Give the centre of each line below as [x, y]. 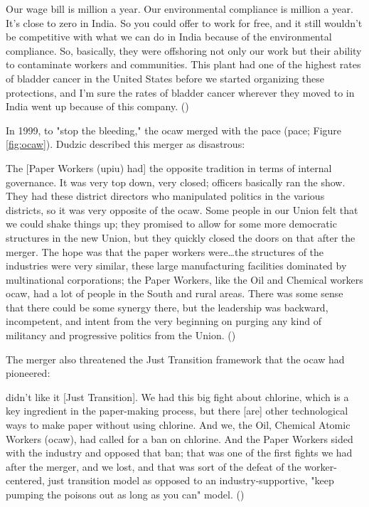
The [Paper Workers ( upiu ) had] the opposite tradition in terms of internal [169, 167]
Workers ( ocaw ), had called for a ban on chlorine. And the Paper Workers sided [180, 438]
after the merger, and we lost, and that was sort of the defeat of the [154, 466]
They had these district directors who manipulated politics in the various [165, 196]
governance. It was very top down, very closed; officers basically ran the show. [176, 182]
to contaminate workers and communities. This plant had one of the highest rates [183, 64]
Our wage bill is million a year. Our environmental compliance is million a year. [180, 9]
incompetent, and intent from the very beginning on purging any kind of [164, 321]
